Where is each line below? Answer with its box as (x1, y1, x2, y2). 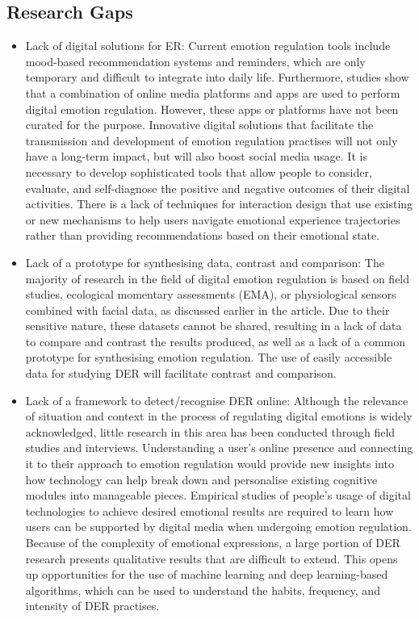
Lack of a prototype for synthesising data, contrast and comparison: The (25, 253, 384, 270)
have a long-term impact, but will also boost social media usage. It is (25, 148, 367, 165)
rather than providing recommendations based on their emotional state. (25, 227, 380, 244)
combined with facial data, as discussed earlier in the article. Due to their (25, 301, 390, 318)
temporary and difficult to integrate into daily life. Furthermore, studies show (25, 69, 409, 86)
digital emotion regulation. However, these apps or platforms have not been (25, 100, 399, 117)
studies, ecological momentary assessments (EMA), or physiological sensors (25, 286, 396, 303)
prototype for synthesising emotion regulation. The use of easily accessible (25, 349, 392, 366)
